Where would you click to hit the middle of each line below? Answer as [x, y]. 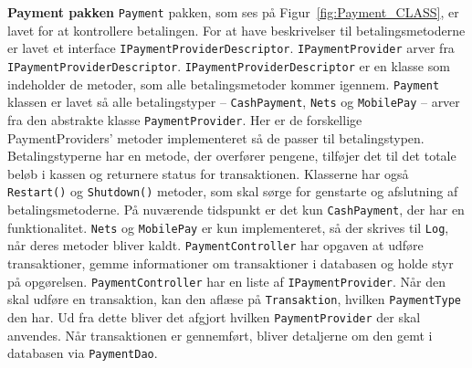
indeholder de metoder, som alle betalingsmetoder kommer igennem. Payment [224, 84]
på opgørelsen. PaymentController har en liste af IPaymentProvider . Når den [226, 281]
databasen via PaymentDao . [83, 353]
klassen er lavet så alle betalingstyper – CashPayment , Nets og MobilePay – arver [234, 102]
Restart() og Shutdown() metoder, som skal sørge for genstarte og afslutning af [233, 191]
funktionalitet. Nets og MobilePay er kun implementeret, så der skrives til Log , [228, 227]
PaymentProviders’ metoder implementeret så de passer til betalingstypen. [216, 137]
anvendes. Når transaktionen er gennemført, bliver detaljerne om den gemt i [220, 335]
